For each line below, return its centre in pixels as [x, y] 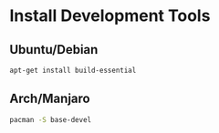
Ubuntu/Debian [54, 50]
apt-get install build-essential [73, 70]
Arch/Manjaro [50, 99]
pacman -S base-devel [51, 119]
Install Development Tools [110, 16]
